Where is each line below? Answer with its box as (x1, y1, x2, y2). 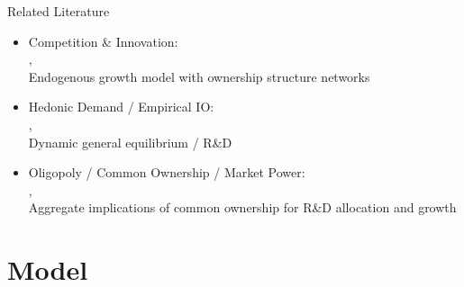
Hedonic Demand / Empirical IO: (28, 97, 214, 116)
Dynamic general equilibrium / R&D (28, 132, 232, 151)
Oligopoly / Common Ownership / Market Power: (28, 163, 305, 182)
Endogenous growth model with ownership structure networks (28, 67, 370, 85)
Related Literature (7, 2, 110, 20)
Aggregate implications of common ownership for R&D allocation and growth (28, 198, 457, 217)
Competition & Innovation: (28, 31, 178, 50)
